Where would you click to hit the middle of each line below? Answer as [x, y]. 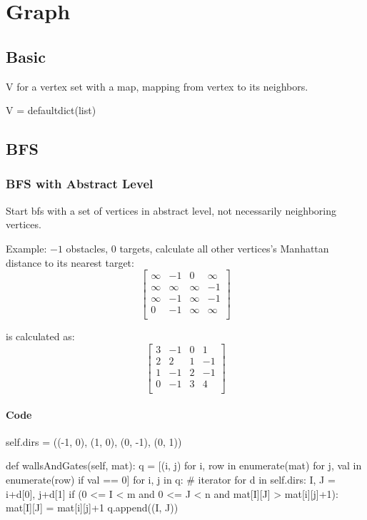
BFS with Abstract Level [80, 184]
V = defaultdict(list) [51, 110]
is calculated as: [40, 336]
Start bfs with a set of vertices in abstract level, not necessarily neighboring [171, 210]
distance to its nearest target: [70, 262]
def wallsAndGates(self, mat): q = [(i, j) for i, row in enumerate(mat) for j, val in [184, 465]
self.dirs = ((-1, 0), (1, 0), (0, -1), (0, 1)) [94, 441]
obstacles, [87, 248]
